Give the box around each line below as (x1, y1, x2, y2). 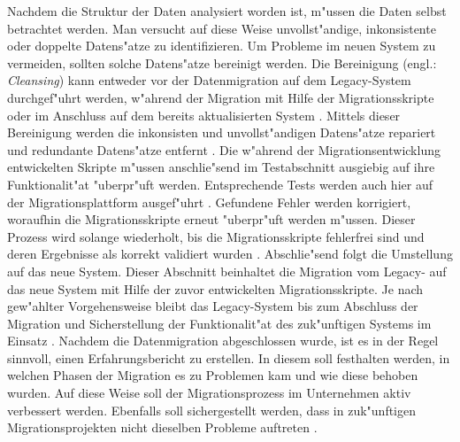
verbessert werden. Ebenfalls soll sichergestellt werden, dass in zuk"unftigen (7, 400, 417, 419)
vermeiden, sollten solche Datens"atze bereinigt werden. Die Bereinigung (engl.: (7, 53, 437, 72)
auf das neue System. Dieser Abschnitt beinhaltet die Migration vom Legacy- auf (7, 261, 447, 280)
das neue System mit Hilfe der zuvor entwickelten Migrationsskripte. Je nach (7, 279, 424, 298)
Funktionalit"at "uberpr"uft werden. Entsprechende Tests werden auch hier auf (7, 174, 433, 193)
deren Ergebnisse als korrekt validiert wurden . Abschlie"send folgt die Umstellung (7, 244, 453, 263)
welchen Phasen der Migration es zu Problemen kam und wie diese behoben (7, 366, 418, 384)
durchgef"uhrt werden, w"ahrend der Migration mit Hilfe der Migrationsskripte (7, 88, 434, 106)
